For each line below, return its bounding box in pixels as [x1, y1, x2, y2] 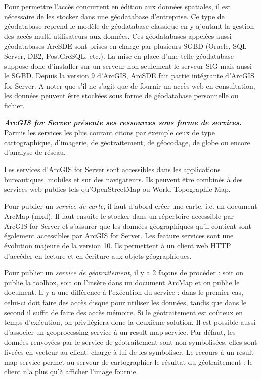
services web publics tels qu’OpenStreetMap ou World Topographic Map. [4, 184, 231, 194]
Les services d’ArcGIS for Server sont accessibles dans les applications [4, 163, 221, 174]
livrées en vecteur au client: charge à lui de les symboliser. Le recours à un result [4, 347, 254, 357]
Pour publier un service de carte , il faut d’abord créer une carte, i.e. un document [4, 200, 257, 211]
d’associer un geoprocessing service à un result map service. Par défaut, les [4, 326, 236, 337]
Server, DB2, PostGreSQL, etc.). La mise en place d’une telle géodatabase [4, 50, 234, 61]
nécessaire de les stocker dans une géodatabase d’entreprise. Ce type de [4, 11, 225, 21]
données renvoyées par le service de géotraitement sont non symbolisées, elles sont [4, 336, 257, 347]
